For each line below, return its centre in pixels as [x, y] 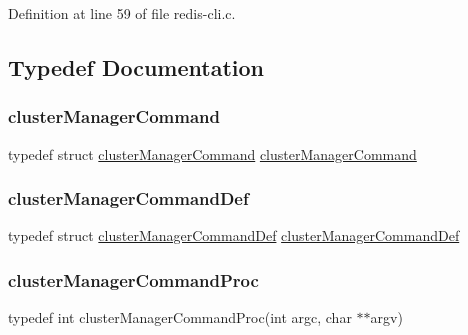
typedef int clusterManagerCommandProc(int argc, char [180, 317]
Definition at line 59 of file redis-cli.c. [122, 13]
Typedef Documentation [136, 66]
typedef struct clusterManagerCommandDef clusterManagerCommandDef [234, 235]
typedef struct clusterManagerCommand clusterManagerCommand [212, 153]
